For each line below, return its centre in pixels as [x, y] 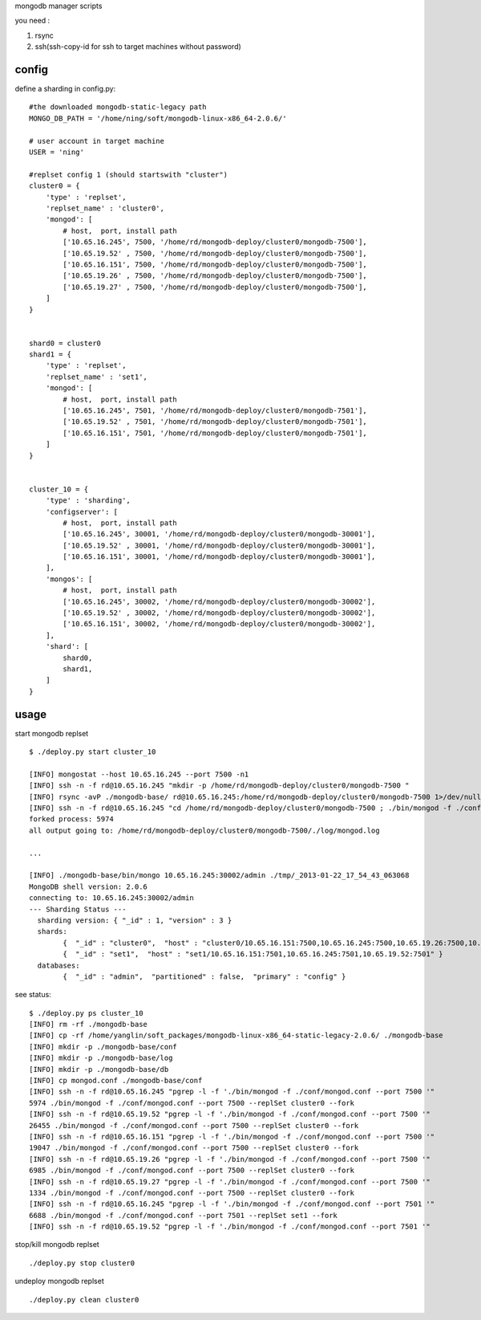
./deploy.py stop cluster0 [82, 1263]
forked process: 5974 [71, 819]
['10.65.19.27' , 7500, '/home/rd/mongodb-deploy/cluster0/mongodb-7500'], [215, 287]
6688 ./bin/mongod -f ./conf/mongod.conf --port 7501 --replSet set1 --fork [184, 1215]
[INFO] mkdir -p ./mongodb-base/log [101, 1058]
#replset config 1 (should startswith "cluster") [129, 174]
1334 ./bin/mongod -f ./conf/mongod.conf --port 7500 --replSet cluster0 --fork [192, 1193]
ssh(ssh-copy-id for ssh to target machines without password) [138, 47]
